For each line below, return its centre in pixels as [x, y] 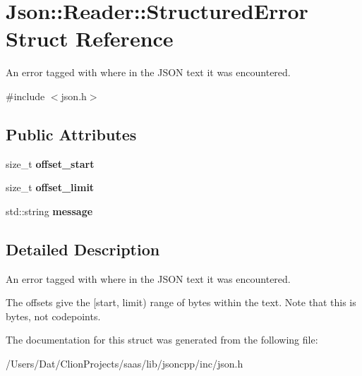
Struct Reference [90, 38]
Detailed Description [83, 249]
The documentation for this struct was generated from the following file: [162, 340]
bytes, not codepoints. [53, 316]
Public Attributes [71, 134]
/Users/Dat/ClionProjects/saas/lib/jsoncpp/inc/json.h [125, 364]
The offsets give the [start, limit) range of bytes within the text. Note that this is [181, 302]
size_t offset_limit [50, 187]
